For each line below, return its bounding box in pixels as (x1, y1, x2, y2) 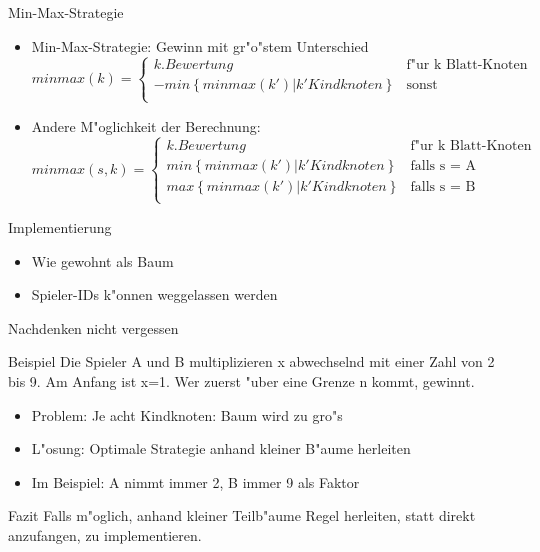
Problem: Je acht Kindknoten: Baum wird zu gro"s (31, 404, 343, 425)
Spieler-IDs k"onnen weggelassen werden (31, 284, 278, 305)
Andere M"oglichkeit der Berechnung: (31, 115, 261, 136)
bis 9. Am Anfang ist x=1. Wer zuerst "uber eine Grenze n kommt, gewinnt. (8, 370, 475, 391)
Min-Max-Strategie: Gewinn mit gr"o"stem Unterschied (31, 35, 369, 56)
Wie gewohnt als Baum (31, 250, 174, 271)
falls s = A (410, 158, 476, 173)
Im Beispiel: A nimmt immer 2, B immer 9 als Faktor (31, 471, 360, 492)
